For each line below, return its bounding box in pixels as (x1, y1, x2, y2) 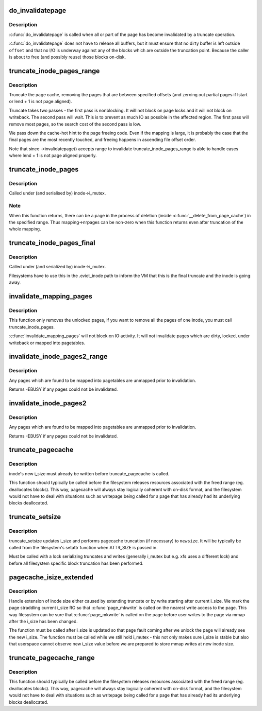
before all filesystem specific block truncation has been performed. (9, 560, 144, 566)
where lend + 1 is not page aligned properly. (9, 153, 97, 158)
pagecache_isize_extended (9, 573, 94, 581)
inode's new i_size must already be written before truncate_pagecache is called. (9, 470, 170, 476)
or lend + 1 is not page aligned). (9, 99, 72, 104)
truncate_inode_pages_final (9, 239, 96, 247)
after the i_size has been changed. (9, 619, 78, 624)
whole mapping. (9, 226, 41, 232)
